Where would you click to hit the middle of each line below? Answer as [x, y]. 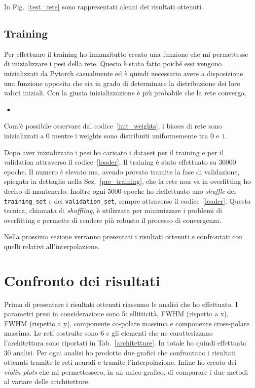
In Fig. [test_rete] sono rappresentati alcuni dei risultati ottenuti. [104, 6]
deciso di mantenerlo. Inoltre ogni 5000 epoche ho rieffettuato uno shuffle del [120, 191]
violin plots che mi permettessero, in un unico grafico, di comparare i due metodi [126, 371]
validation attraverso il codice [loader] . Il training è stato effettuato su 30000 [120, 162]
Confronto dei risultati [82, 280]
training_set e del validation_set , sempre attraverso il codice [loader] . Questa [127, 200]
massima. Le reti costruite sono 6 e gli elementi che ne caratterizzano [108, 333]
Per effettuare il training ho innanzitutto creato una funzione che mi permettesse [126, 54]
